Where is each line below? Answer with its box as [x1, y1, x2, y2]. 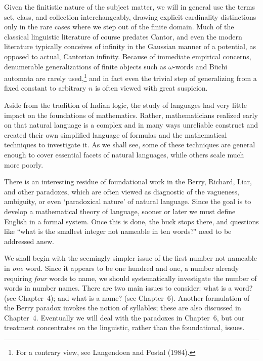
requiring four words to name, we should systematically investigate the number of [4, 272, 257, 283]
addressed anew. [4, 235, 54, 246]
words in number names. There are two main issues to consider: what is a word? [4, 283, 253, 293]
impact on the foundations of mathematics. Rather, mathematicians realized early [4, 109, 258, 120]
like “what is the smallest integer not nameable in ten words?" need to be [4, 226, 232, 236]
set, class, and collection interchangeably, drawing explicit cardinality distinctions [4, 11, 256, 22]
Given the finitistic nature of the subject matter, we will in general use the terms [4, 2, 255, 12]
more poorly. [4, 159, 43, 170]
